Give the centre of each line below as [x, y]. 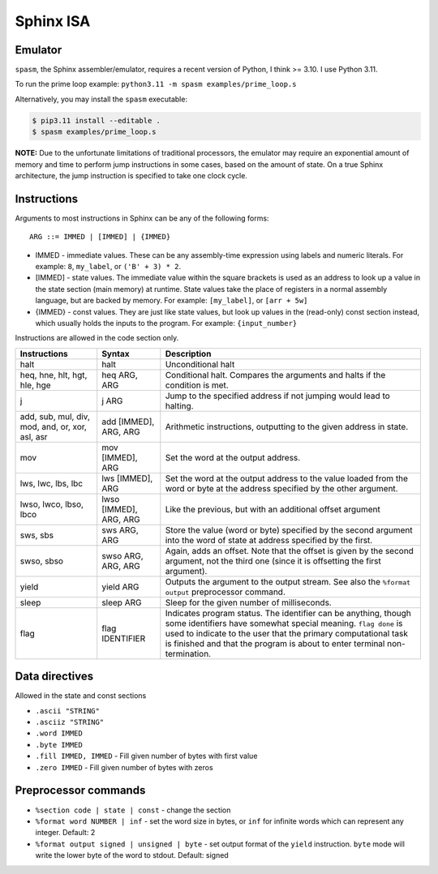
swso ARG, [122, 555]
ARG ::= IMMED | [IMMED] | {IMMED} [100, 237]
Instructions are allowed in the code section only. [97, 338]
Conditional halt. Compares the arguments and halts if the [275, 375]
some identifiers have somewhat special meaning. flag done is [284, 623]
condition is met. [197, 385]
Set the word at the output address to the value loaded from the [287, 478]
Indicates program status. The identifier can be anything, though [288, 613]
